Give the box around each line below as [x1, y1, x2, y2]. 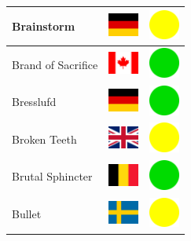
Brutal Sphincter [12, 168, 93, 184]
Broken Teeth [12, 130, 77, 147]
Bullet [12, 206, 42, 222]
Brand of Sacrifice [12, 56, 98, 72]
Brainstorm [12, 17, 75, 34]
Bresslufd [12, 93, 57, 110]
